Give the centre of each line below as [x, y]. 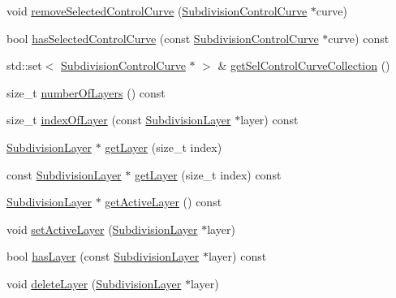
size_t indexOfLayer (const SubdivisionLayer [119, 120]
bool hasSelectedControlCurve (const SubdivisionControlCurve [163, 38]
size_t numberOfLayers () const [86, 92]
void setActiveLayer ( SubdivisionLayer [102, 229]
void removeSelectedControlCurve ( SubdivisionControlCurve [157, 11]
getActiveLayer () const [164, 202]
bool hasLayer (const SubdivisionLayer [103, 256]
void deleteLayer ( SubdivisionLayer [94, 283]
